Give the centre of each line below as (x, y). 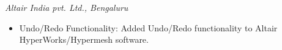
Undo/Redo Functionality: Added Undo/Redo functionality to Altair (148, 27)
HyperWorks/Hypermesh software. (84, 39)
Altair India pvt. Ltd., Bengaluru (67, 7)
